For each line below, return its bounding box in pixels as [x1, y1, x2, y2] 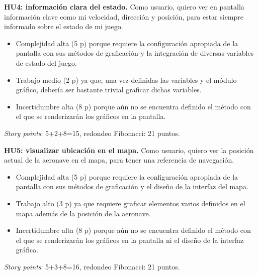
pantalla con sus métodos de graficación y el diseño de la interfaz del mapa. [16, 181, 248, 192]
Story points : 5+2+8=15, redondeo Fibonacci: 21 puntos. [4, 127, 180, 138]
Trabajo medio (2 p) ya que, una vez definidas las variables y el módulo [16, 74, 237, 85]
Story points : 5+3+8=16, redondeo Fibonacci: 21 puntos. [4, 261, 180, 271]
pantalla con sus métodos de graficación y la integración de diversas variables [16, 48, 254, 58]
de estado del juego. [16, 57, 77, 68]
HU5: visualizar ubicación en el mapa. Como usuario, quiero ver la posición [4, 145, 254, 155]
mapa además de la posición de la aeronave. [16, 208, 151, 218]
